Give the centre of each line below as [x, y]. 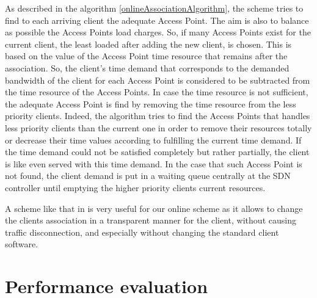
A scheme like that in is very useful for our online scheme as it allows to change [154, 208]
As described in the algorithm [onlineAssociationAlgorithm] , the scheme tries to [154, 8]
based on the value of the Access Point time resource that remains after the [146, 56]
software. [22, 244]
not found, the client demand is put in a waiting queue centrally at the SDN [148, 176]
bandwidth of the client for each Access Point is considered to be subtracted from [158, 80]
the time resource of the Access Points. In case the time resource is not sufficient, [157, 92]
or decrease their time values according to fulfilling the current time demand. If [153, 140]
